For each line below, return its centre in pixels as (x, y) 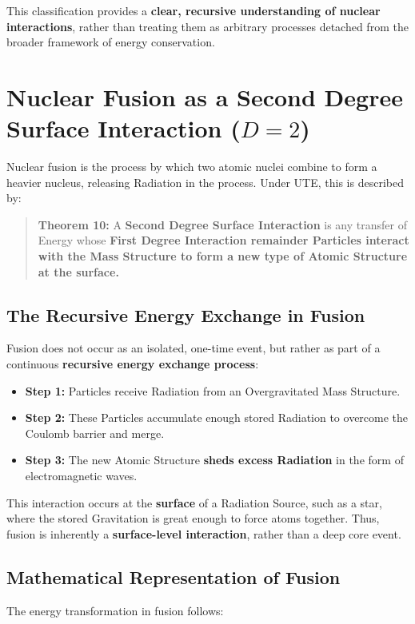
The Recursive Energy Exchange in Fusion (186, 314)
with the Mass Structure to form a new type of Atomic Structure (223, 256)
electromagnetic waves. (81, 476)
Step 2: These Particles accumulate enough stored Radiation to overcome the (217, 417)
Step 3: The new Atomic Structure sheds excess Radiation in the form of (214, 460)
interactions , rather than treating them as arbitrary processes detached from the (207, 26)
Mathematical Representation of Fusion (174, 576)
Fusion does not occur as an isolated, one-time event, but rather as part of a (194, 348)
